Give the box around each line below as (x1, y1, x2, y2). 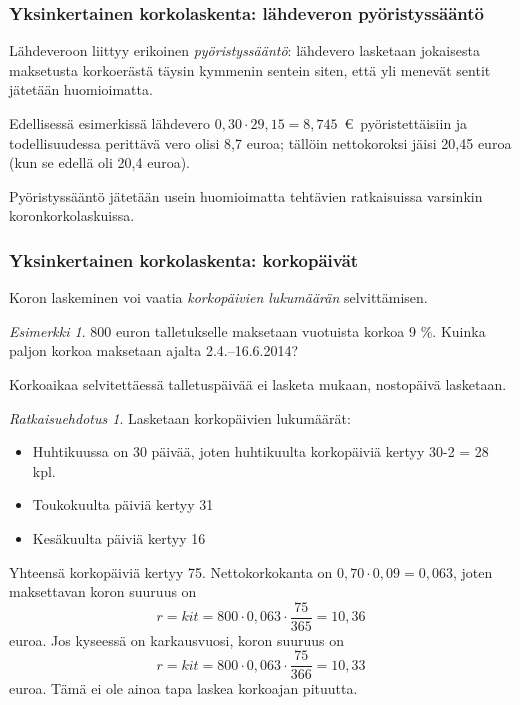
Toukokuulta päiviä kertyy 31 (32, 494, 214, 515)
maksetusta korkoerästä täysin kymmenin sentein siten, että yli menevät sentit (9, 59, 491, 80)
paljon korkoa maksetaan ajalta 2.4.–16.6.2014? (9, 340, 299, 361)
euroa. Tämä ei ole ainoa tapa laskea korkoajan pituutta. (9, 678, 358, 699)
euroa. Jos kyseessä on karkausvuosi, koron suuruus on (9, 629, 345, 650)
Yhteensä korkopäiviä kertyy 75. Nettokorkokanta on (9, 561, 333, 582)
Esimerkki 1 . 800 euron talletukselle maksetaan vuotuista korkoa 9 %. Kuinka (9, 320, 486, 341)
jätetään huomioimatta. (9, 79, 153, 100)
